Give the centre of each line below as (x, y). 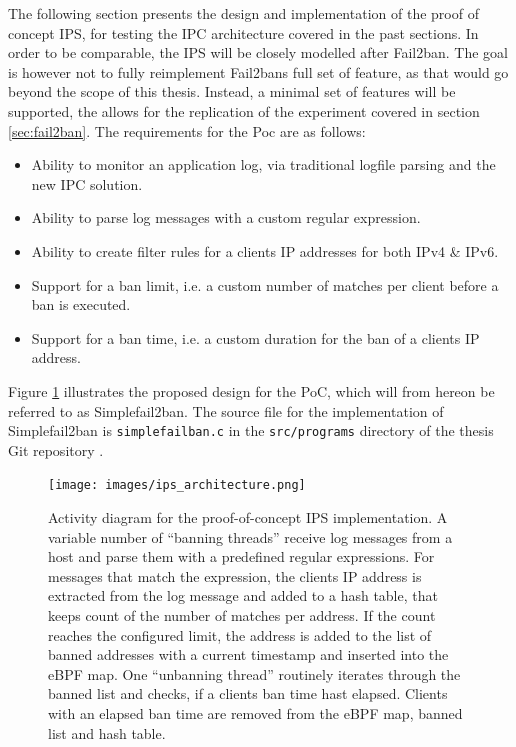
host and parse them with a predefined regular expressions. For (241, 556)
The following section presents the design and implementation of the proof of (243, 13)
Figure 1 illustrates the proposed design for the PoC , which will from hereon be (251, 390)
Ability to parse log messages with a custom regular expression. (226, 217)
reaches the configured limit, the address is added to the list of (240, 634)
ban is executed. (81, 304)
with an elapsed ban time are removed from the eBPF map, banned (255, 712)
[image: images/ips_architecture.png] (177, 485)
